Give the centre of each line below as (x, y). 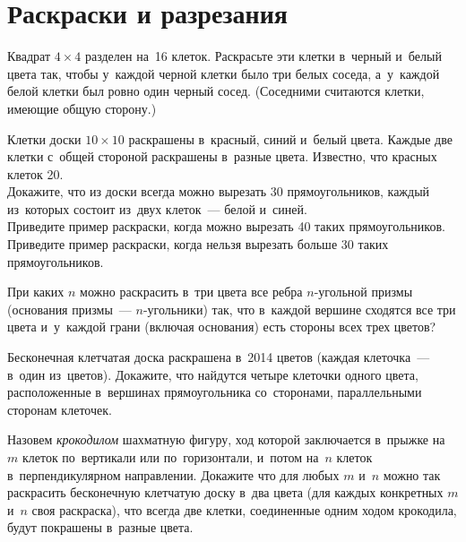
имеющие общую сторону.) (82, 108)
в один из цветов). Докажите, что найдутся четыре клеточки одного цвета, (213, 374)
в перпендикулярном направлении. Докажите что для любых (173, 474)
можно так (412, 474)
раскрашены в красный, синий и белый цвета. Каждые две (290, 138)
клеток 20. (35, 173)
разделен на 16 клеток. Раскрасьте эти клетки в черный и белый (263, 56)
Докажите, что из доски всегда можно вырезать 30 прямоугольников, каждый (219, 191)
